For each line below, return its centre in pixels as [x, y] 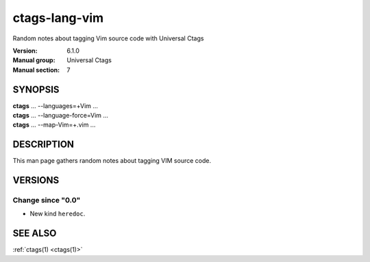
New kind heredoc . [58, 214]
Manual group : [34, 60]
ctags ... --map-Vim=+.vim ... [54, 125]
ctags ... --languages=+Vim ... [56, 105]
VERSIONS [36, 180]
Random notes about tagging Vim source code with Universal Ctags [108, 38]
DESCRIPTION [44, 145]
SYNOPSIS [36, 89]
